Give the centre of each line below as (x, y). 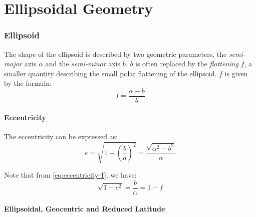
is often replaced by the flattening (187, 64)
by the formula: (28, 83)
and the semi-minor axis (83, 64)
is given (236, 73)
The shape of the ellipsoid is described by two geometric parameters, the (115, 54)
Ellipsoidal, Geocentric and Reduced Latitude (85, 209)
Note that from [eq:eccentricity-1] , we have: (70, 174)
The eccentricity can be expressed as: (61, 136)
